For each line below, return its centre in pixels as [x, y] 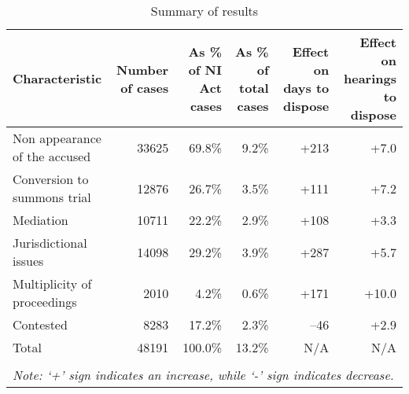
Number [142, 69]
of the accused [52, 156]
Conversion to [51, 179]
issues [28, 261]
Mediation [41, 220]
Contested [40, 324]
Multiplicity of [52, 284]
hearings [370, 78]
